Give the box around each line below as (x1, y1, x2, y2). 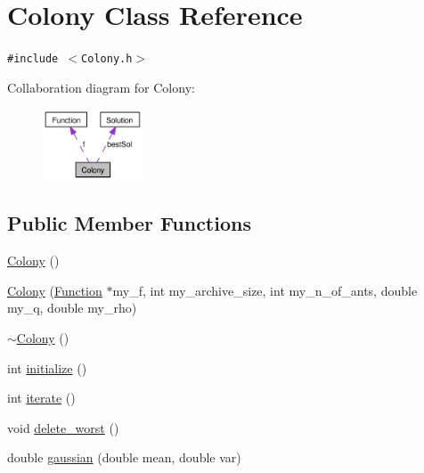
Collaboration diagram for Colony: (7, 77, 195, 96)
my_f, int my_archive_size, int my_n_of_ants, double (112, 281, 418, 299)
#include (7, 53, 59, 66)
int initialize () (7, 358, 87, 377)
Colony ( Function (7, 281, 102, 299)
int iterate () (7, 388, 76, 407)
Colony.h (81, 53, 133, 66)
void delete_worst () (7, 418, 119, 436)
